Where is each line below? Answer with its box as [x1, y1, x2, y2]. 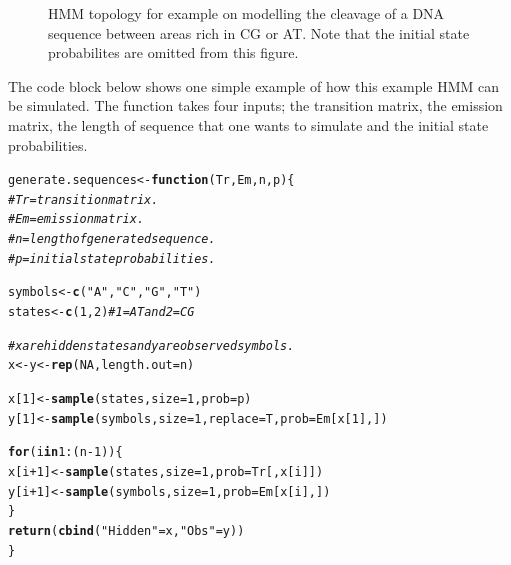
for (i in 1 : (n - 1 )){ [8, 445, 123, 460]
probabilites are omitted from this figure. [48, 42, 299, 63]
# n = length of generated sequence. [8, 232, 216, 247]
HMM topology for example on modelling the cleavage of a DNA [48, 3, 445, 23]
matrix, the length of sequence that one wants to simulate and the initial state [8, 114, 489, 135]
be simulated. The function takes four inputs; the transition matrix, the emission [8, 95, 503, 116]
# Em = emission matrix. [8, 212, 145, 227]
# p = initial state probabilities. [8, 251, 216, 266]
